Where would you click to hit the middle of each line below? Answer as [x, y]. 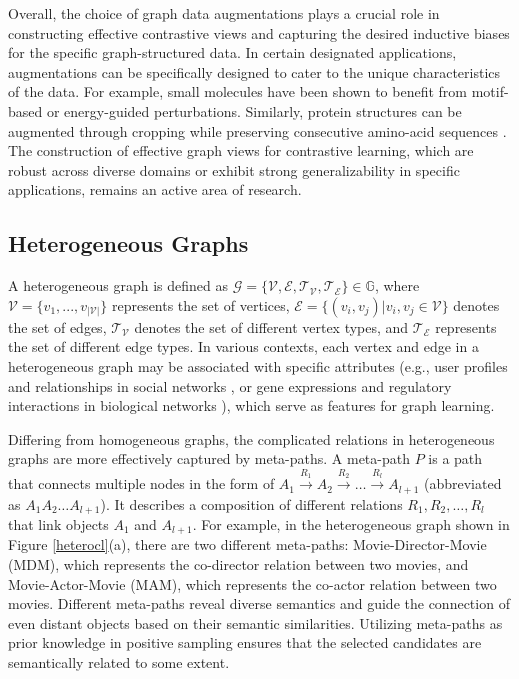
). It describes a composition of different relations [251, 503]
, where [397, 285]
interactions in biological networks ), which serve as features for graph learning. [251, 405]
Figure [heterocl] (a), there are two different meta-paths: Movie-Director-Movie [247, 544]
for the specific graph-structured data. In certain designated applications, [232, 52]
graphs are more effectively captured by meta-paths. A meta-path [209, 458]
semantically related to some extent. [119, 662]
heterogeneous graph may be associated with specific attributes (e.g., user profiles [258, 365]
